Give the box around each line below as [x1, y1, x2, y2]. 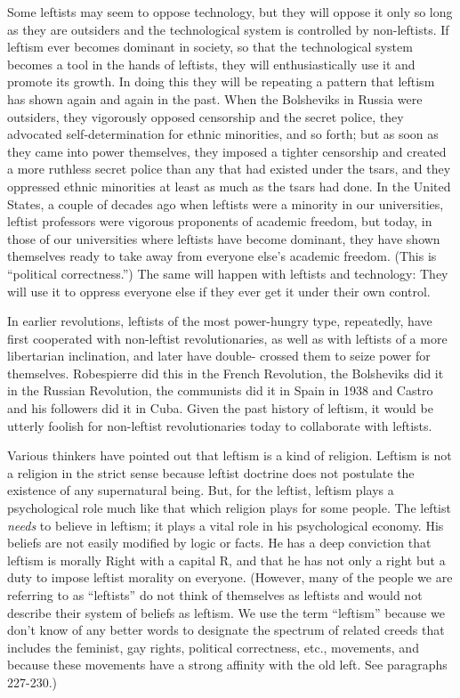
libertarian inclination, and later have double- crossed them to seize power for [7, 346, 431, 365]
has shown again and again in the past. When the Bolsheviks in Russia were [7, 89, 423, 108]
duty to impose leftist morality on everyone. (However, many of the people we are [7, 568, 453, 587]
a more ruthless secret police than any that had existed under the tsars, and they [7, 159, 451, 178]
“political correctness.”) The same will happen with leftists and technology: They [7, 264, 448, 282]
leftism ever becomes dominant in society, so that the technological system [7, 37, 413, 56]
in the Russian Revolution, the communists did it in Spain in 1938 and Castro [7, 381, 433, 400]
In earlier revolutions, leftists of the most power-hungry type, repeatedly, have [7, 312, 432, 330]
